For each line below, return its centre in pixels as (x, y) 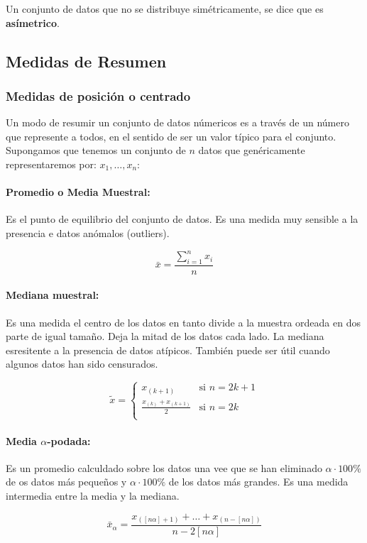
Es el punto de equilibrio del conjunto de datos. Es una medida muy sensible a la (182, 219)
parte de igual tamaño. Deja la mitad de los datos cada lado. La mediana (165, 336)
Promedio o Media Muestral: (78, 192)
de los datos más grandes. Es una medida (258, 482)
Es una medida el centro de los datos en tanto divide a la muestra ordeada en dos (183, 322)
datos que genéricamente (252, 150)
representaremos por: (51, 164)
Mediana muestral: (53, 295)
